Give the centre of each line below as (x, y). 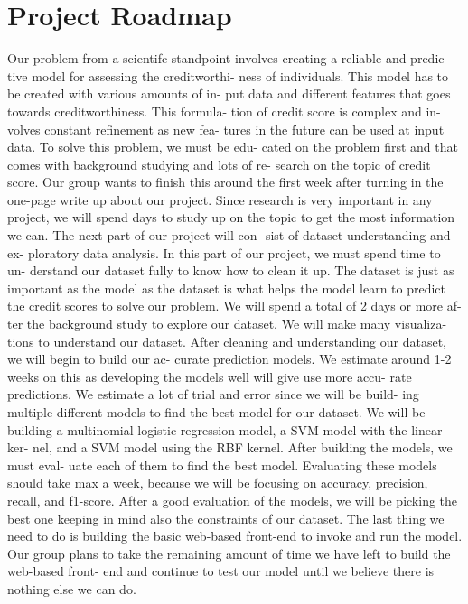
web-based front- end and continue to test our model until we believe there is (221, 571)
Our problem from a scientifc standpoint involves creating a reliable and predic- (228, 58)
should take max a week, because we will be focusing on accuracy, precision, (218, 483)
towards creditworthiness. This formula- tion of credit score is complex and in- (224, 111)
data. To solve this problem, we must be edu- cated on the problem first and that (233, 147)
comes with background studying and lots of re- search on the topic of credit (219, 164)
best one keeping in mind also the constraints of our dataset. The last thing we (226, 518)
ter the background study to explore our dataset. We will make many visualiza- (227, 324)
